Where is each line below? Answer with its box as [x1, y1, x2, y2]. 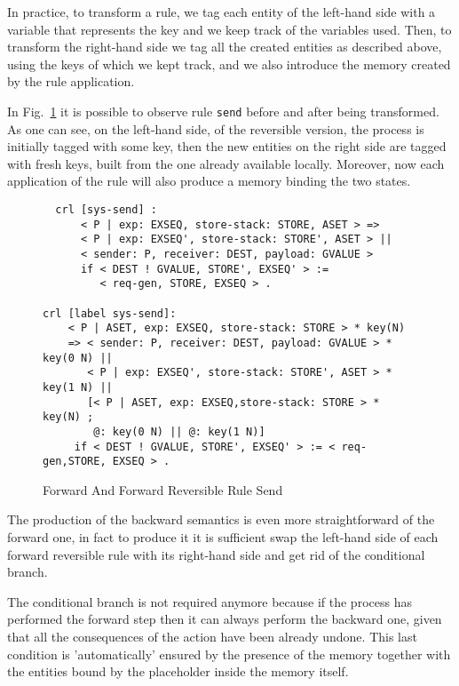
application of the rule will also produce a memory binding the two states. [7, 171, 411, 190]
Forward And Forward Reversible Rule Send [43, 480, 283, 499]
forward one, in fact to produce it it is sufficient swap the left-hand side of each [7, 528, 439, 546]
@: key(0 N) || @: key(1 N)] [93, 425, 265, 438]
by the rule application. [7, 72, 135, 91]
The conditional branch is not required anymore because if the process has [7, 592, 412, 610]
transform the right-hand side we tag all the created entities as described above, [7, 37, 442, 56]
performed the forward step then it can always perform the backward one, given [7, 610, 442, 628]
